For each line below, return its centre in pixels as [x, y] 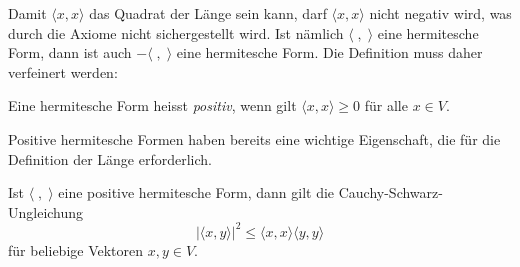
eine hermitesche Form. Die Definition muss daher [329, 52]
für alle [386, 105]
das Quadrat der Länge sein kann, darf [208, 13]
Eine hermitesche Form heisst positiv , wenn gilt [152, 105]
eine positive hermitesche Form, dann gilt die [196, 192]
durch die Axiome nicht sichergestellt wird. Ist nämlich [176, 32]
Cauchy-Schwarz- [390, 192]
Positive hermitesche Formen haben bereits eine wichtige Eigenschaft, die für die [254, 138]
